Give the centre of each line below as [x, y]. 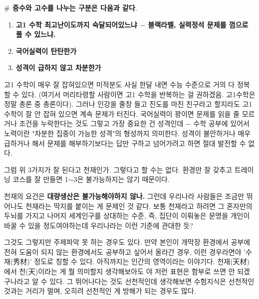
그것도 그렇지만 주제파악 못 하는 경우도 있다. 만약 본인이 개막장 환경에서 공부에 [127, 242]
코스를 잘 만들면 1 [40, 179]
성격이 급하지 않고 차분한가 [58, 68]
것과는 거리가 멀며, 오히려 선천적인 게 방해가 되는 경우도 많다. [100, 291]
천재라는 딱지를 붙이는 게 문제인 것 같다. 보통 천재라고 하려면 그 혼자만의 [139, 206]
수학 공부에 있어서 [221, 123]
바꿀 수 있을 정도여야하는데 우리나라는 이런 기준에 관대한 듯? [99, 225]
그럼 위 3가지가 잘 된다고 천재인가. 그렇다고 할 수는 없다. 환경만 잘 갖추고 [118, 169]
